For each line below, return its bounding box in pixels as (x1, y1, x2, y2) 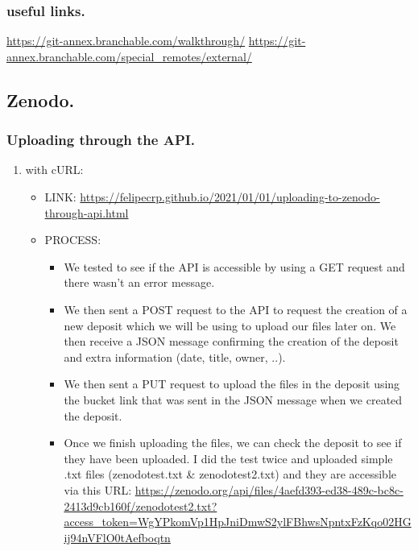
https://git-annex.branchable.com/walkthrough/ (6, 32, 246, 49)
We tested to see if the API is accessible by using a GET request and (64, 258, 405, 275)
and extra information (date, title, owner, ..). (64, 348, 286, 365)
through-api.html (44, 204, 129, 221)
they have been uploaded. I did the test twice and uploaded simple (64, 449, 393, 466)
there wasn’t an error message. (64, 274, 215, 291)
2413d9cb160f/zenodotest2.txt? (64, 497, 217, 514)
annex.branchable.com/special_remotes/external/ (6, 48, 252, 64)
